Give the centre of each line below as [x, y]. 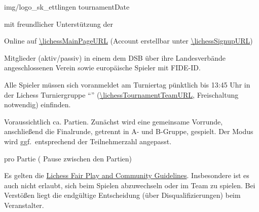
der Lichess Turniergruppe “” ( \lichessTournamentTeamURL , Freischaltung [121, 94]
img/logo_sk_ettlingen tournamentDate [67, 7]
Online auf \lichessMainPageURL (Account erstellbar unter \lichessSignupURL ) [128, 41]
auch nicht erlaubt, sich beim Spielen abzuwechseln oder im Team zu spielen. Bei [130, 185]
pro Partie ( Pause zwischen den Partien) [68, 158]
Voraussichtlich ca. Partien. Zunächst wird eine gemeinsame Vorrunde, [114, 121]
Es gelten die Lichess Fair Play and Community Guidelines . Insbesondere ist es [127, 175]
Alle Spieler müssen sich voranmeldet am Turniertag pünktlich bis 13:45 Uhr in [127, 84]
